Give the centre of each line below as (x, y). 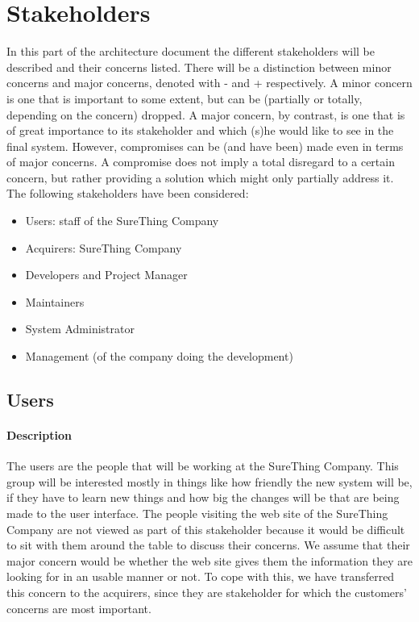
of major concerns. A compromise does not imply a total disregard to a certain (201, 162)
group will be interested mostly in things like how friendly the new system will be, (209, 481)
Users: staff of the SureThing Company (122, 221)
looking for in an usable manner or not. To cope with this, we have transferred (201, 576)
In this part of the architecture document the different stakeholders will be (191, 51)
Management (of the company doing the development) (159, 356)
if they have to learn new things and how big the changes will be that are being (203, 497)
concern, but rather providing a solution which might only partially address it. (200, 177)
